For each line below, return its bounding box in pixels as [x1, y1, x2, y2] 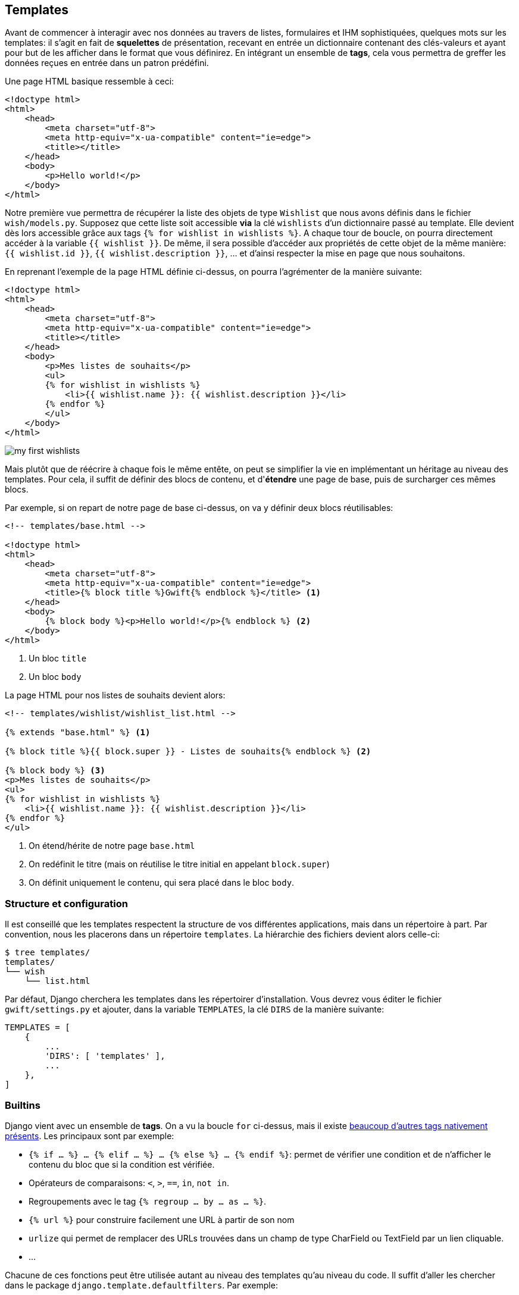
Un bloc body [29, 672, 82, 682]
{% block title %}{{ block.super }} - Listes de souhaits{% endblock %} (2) [5, 747, 371, 757]
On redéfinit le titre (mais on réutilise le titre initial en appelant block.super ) [29, 859, 330, 870]
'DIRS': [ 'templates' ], [45, 1051, 165, 1061]
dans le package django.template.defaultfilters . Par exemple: [5, 1280, 278, 1290]
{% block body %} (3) [5, 766, 105, 776]
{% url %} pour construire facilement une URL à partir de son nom [29, 1214, 295, 1225]
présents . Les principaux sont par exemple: [5, 1130, 174, 1141]
